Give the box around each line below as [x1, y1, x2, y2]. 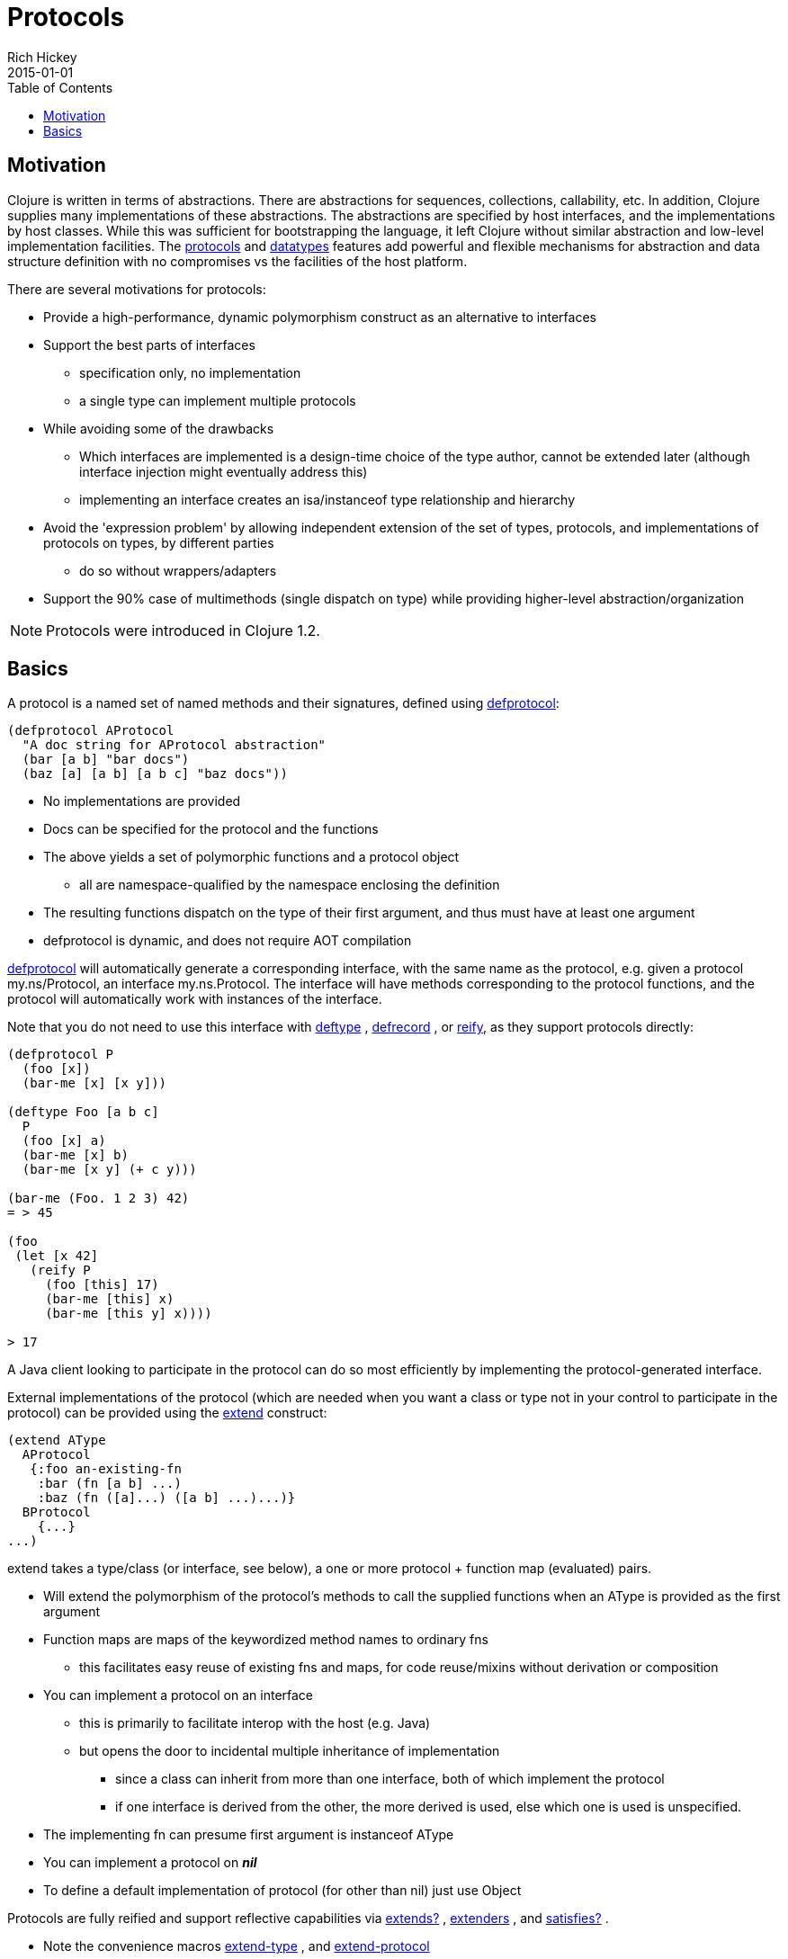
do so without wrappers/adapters [79, 562, 277, 578]
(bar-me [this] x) [45, 1292, 175, 1307]
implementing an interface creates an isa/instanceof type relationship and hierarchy [79, 491, 576, 507]
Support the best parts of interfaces [43, 336, 255, 353]
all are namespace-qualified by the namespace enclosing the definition [79, 877, 500, 893]
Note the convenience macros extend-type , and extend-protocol [43, 1938, 430, 1955]
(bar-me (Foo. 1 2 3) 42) [7, 1191, 190, 1206]
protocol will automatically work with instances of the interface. [7, 991, 382, 1007]
